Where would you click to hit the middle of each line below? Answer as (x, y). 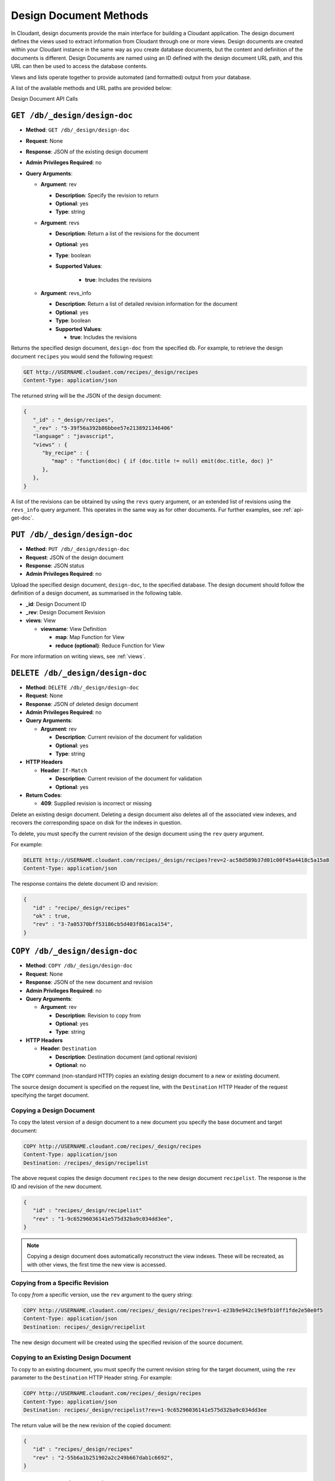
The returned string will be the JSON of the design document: (86, 396)
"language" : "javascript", (74, 436)
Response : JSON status (55, 566)
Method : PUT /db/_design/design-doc (78, 549)
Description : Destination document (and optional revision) (126, 1057)
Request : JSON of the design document (75, 557)
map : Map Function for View (90, 637)
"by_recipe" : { (66, 453)
